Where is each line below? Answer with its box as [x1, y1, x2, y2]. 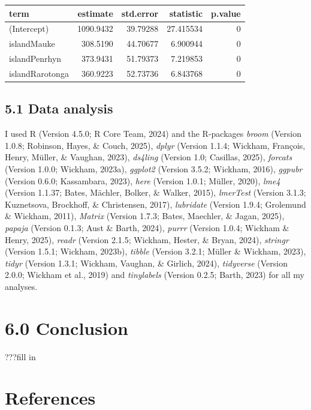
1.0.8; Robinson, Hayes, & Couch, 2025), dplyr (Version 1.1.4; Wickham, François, [5, 139, 306, 151]
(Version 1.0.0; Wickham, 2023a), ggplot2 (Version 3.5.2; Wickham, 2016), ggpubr [5, 162, 303, 175]
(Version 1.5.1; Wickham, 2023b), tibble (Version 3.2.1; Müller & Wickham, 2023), [5, 245, 306, 258]
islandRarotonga [9, 67, 69, 79]
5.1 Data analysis [5, 99, 113, 118]
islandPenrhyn [9, 52, 62, 65]
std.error [121, 7, 159, 19]
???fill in [5, 350, 36, 363]
